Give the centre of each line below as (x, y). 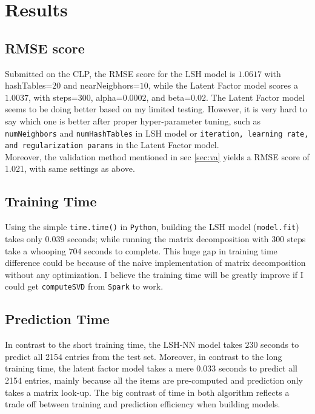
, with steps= (53, 97)
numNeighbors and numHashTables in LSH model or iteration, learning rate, (157, 133)
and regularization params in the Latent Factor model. (112, 145)
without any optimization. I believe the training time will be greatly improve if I (154, 274)
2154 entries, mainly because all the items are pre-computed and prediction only (154, 380)
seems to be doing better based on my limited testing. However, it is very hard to (156, 109)
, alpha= (107, 97)
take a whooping (35, 250)
